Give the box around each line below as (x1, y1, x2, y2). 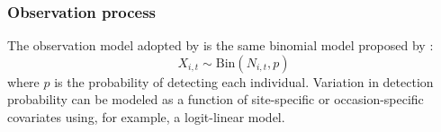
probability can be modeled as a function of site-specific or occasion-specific (7, 90, 424, 109)
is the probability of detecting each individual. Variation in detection (54, 72, 434, 91)
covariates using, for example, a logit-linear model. (7, 108, 285, 126)
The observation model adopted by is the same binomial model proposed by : (7, 36, 434, 55)
